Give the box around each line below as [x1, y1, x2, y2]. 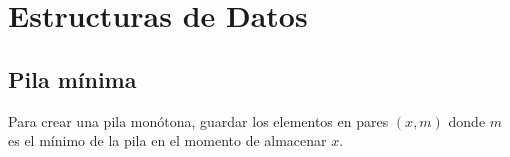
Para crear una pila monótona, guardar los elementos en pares [8, 110, 389, 131]
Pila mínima [8, 63, 137, 94]
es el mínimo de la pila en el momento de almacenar [8, 130, 327, 151]
